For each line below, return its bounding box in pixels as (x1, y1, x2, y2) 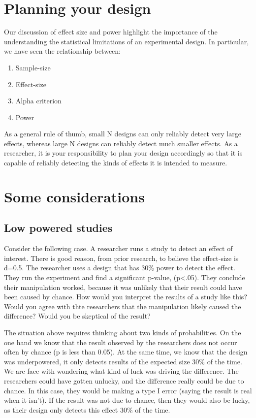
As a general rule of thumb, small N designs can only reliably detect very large (4, 129, 241, 139)
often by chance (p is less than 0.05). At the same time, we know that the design (4, 347, 248, 357)
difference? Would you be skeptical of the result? (4, 311, 151, 321)
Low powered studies (4, 220, 113, 235)
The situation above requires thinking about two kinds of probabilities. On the (4, 327, 241, 337)
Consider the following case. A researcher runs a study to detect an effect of (4, 243, 233, 254)
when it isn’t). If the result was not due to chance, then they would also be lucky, (4, 395, 250, 405)
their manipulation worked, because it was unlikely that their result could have (4, 282, 242, 292)
